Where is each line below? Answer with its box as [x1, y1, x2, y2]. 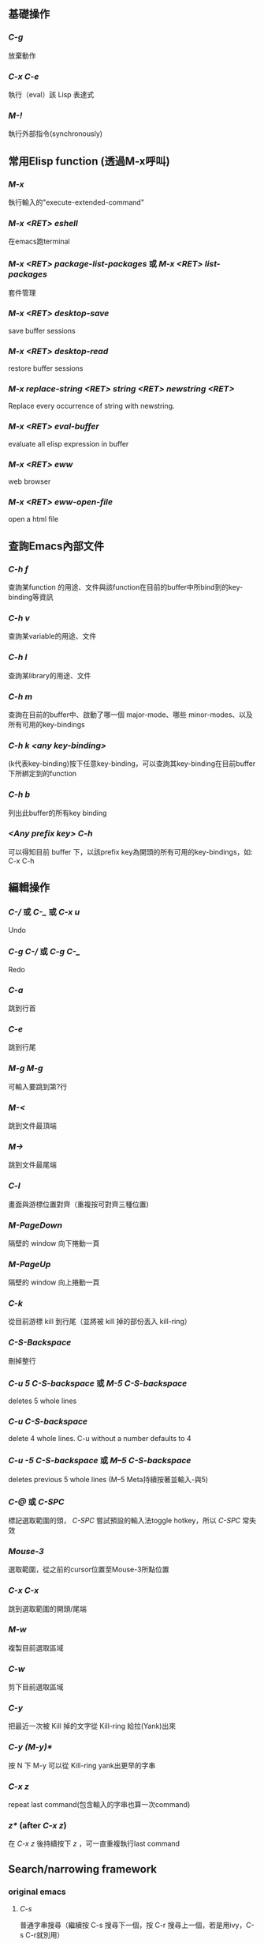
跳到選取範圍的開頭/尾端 [8, 1604, 87, 1613]
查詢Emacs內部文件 [8, 539, 105, 553]
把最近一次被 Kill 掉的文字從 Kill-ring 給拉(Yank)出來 [8, 1722, 176, 1731]
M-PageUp [8, 1258, 51, 1270]
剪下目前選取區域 [8, 1682, 64, 1692]
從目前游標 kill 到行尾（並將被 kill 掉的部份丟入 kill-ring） [8, 1317, 191, 1326]
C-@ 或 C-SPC [8, 1496, 65, 1507]
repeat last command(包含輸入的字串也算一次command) [8, 1800, 191, 1809]
